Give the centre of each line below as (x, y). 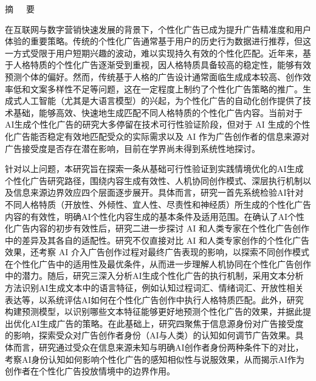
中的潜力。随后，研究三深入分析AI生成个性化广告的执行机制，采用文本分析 (154, 276)
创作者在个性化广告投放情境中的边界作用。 (90, 371)
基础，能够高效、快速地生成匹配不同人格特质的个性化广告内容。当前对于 (158, 112)
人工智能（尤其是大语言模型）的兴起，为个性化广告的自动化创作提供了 (162, 101)
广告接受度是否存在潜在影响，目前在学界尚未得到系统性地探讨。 (132, 148)
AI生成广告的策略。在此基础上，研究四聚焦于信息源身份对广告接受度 (167, 323)
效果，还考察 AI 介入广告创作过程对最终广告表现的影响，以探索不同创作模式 (157, 252)
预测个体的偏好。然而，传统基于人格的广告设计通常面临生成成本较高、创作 (154, 76)
